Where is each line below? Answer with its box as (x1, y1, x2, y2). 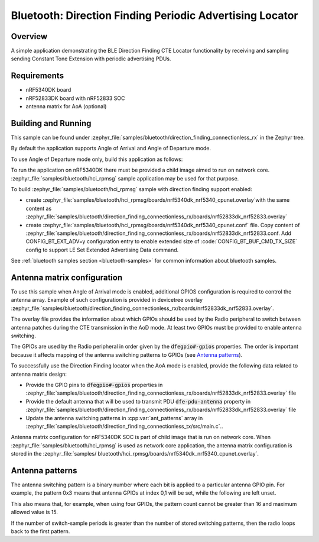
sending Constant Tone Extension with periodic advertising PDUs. (11, 55, 171, 62)
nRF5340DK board (25, 86, 71, 93)
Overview (11, 31, 48, 41)
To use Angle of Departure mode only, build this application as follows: (11, 156, 183, 163)
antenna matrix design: (11, 370, 67, 378)
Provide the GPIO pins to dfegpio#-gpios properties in (25, 381, 163, 388)
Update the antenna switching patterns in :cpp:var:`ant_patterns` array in (25, 414, 203, 421)
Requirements (11, 71, 64, 81)
